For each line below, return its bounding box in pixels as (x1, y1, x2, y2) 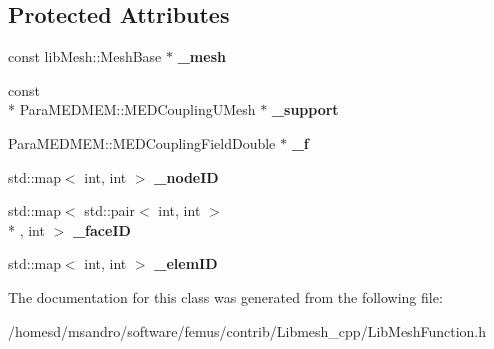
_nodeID (154, 166, 219, 187)
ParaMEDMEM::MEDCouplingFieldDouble (8, 132, 276, 153)
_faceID (72, 219, 131, 240)
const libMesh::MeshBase (8, 46, 162, 67)
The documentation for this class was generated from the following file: (8, 286, 443, 307)
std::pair (84, 200, 135, 221)
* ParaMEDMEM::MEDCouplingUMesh (8, 99, 256, 120)
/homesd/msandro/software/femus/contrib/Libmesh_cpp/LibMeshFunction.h (8, 320, 486, 341)
